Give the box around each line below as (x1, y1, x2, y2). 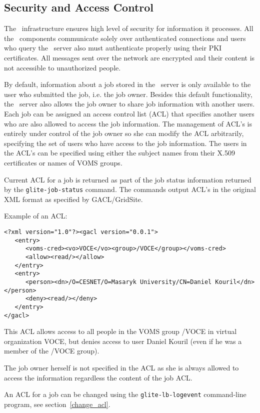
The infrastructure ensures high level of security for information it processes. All (4, 23, 253, 33)
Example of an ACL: (4, 210, 67, 221)
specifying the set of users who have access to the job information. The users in (4, 137, 247, 148)
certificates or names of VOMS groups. (4, 157, 122, 167)
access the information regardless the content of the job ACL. (4, 372, 192, 382)
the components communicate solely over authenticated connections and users (4, 32, 246, 43)
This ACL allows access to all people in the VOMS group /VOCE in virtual (4, 326, 237, 336)
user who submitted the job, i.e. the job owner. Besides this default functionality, (4, 88, 252, 99)
